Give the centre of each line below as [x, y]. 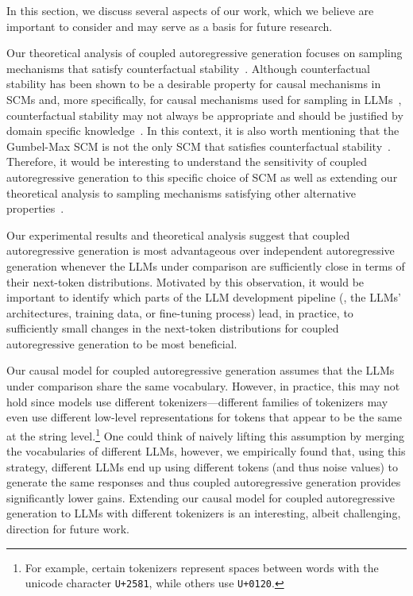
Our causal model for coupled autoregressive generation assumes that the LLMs [201, 370]
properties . [35, 208]
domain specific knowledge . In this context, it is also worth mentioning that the [203, 131]
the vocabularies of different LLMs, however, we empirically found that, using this [206, 451]
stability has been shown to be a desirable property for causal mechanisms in [194, 84]
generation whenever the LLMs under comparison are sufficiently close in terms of [206, 265]
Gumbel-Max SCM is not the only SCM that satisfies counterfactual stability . [199, 146]
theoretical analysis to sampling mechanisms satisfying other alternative [181, 192]
